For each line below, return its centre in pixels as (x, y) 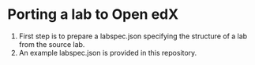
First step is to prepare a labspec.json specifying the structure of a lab (133, 36)
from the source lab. (52, 44)
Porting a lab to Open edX (93, 14)
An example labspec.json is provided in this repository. (108, 52)
